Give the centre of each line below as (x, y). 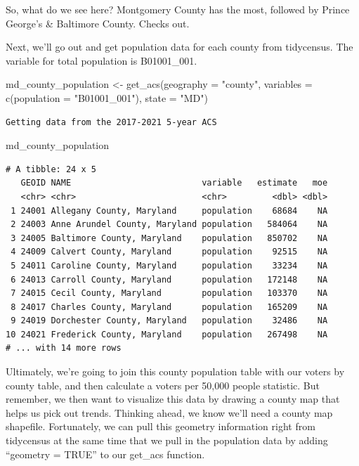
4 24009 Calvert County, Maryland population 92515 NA (169, 252)
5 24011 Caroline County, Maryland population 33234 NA (169, 265)
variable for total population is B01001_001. (102, 60)
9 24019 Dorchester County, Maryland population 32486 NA (169, 321)
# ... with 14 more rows (64, 348)
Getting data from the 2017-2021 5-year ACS (111, 122)
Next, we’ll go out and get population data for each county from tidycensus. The (179, 47)
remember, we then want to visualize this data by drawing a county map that (173, 399)
